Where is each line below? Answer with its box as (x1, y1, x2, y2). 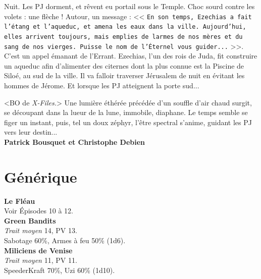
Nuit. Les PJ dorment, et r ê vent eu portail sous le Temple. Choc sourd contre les (4, 1, 255, 11)
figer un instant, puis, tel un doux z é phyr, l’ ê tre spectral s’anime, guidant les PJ (4, 117, 252, 127)
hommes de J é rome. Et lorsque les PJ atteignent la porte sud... (4, 80, 199, 90)
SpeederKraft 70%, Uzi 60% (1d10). (4, 264, 115, 275)
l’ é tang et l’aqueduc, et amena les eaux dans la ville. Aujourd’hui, (4, 23, 246, 31)
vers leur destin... (4, 127, 58, 137)
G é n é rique (4, 166, 77, 187)
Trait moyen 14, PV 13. (4, 225, 77, 236)
